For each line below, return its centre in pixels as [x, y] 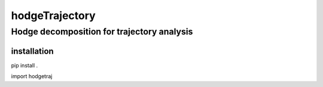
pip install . [25, 65]
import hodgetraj [32, 76]
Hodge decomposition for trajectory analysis [102, 32]
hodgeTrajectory [53, 15]
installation [32, 51]
